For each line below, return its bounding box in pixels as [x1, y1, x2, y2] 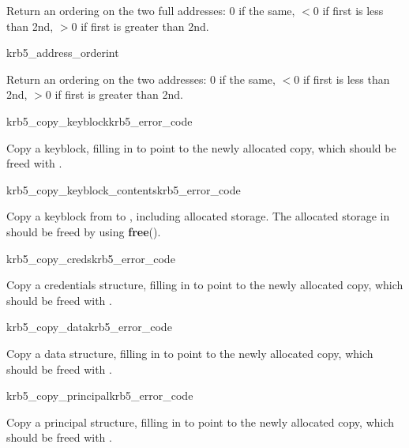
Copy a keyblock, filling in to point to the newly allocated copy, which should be [6, 139, 396, 156]
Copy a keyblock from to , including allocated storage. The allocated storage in [6, 208, 390, 224]
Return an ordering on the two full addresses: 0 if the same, [6, 2, 295, 18]
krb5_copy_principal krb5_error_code [6, 387, 193, 404]
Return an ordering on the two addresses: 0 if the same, [6, 70, 276, 87]
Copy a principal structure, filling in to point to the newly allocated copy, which [6, 413, 395, 430]
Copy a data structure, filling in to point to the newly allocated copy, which [6, 344, 373, 361]
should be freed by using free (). [6, 223, 161, 239]
